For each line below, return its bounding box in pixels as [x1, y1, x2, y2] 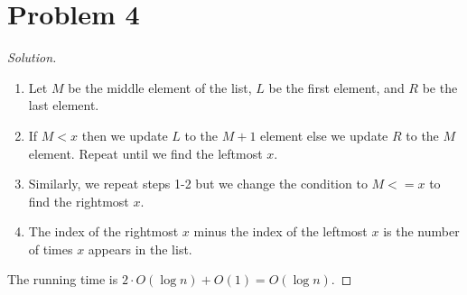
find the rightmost [28, 191, 129, 210]
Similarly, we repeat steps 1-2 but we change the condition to [28, 174, 368, 193]
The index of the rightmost [28, 222, 179, 241]
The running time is [7, 270, 118, 289]
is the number [383, 222, 460, 241]
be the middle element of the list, [68, 78, 252, 97]
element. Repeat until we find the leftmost [28, 143, 263, 162]
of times [28, 239, 73, 258]
